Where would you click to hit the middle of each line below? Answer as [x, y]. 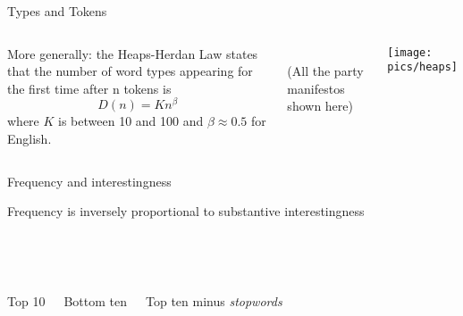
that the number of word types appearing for [130, 71]
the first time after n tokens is [89, 88]
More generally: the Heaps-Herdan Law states [133, 53]
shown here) [320, 106]
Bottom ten [95, 301]
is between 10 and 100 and [131, 121]
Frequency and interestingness [89, 181]
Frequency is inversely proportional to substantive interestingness [186, 211]
